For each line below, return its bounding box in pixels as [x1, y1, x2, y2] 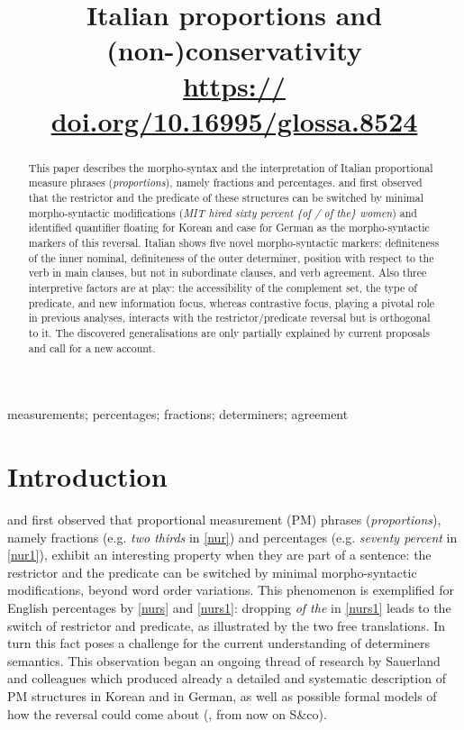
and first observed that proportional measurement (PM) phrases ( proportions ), [7, 509, 441, 528]
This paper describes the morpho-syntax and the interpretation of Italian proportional [28, 160, 433, 175]
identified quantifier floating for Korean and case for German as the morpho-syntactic [28, 220, 430, 235]
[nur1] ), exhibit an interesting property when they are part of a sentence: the [7, 545, 432, 564]
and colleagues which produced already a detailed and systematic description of [7, 669, 446, 688]
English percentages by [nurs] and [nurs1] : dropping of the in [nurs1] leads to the [7, 598, 451, 616]
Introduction [7, 458, 168, 495]
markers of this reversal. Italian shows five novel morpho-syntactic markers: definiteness [28, 235, 440, 251]
